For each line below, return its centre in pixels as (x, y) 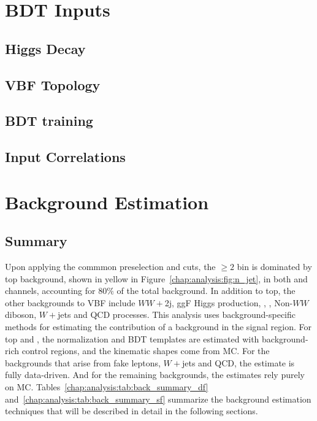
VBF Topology (53, 84)
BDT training (49, 121)
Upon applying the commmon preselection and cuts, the (110, 267)
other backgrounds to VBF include (70, 302)
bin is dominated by (274, 267)
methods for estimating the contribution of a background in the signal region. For (158, 327)
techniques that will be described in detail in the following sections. (132, 411)
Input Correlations (65, 157)
